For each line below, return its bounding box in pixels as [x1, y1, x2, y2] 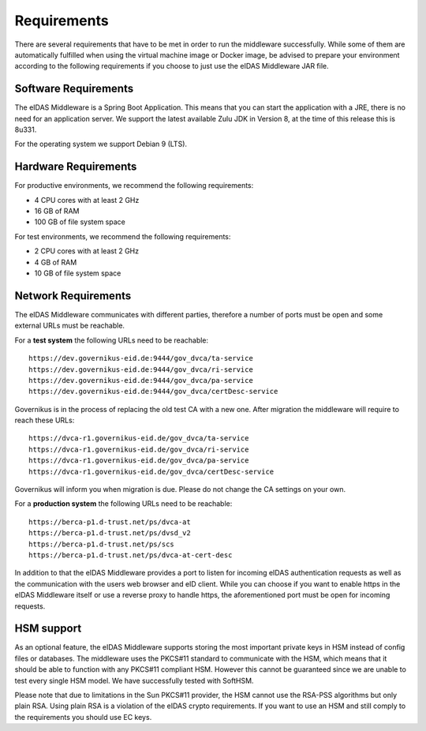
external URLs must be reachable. [14, 321, 125, 331]
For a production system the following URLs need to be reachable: [14, 499, 233, 508]
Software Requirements [14, 82, 134, 96]
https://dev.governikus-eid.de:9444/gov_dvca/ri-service [28, 365, 254, 374]
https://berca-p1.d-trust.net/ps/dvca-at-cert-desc [28, 550, 233, 560]
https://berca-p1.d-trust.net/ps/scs [28, 539, 175, 549]
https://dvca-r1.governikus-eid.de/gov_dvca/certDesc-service [28, 467, 275, 476]
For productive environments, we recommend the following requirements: [14, 181, 254, 190]
